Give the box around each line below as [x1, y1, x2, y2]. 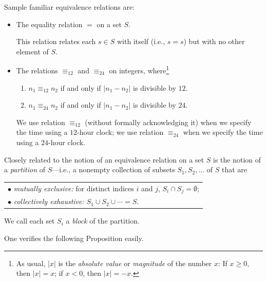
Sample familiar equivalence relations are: [4, 2, 135, 12]
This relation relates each [16, 36, 96, 47]
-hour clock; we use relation [77, 127, 164, 137]
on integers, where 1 [109, 64, 169, 76]
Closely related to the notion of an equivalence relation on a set [4, 154, 204, 165]
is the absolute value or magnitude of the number [58, 257, 212, 268]
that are [221, 164, 247, 175]
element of [16, 46, 49, 56]
